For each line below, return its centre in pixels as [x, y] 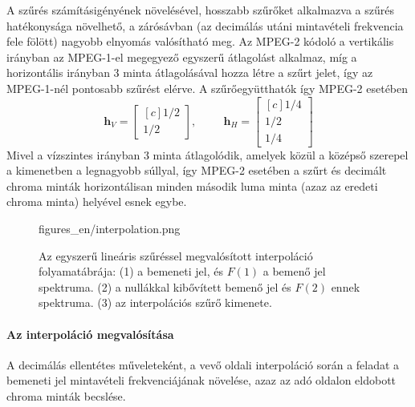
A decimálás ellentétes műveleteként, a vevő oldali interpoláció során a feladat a [203, 364]
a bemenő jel [294, 271]
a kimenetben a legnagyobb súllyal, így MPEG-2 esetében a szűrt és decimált [197, 170]
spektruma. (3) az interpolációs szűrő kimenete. [155, 302]
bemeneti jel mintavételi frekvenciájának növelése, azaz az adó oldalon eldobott [201, 380]
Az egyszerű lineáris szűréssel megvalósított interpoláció [176, 255]
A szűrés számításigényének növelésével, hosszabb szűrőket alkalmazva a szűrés [200, 10]
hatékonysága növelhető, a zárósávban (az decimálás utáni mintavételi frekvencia [205, 25]
